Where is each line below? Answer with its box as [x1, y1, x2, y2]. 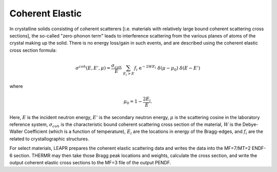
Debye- [242, 121, 259, 127]
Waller [9, 128, 23, 135]
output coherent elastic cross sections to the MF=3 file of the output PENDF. [9, 159, 171, 165]
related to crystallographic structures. [9, 136, 89, 142]
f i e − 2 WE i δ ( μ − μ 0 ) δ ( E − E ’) [134, 64, 201, 72]
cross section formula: [9, 47, 57, 53]
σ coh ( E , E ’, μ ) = [75, 64, 111, 71]
